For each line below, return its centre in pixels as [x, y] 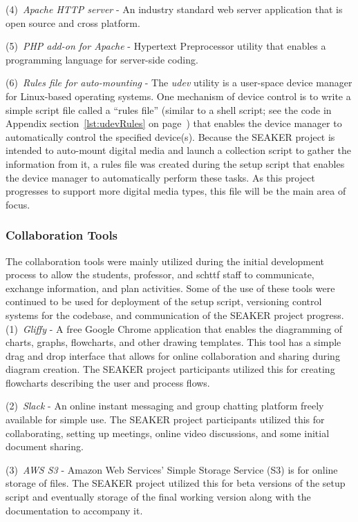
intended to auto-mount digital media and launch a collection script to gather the [178, 150]
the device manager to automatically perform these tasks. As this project [160, 177]
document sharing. [45, 446]
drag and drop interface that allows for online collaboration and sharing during [173, 355]
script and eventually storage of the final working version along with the [158, 497]
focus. [18, 204]
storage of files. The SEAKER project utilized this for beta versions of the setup [176, 483]
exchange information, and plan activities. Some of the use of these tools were [170, 288]
